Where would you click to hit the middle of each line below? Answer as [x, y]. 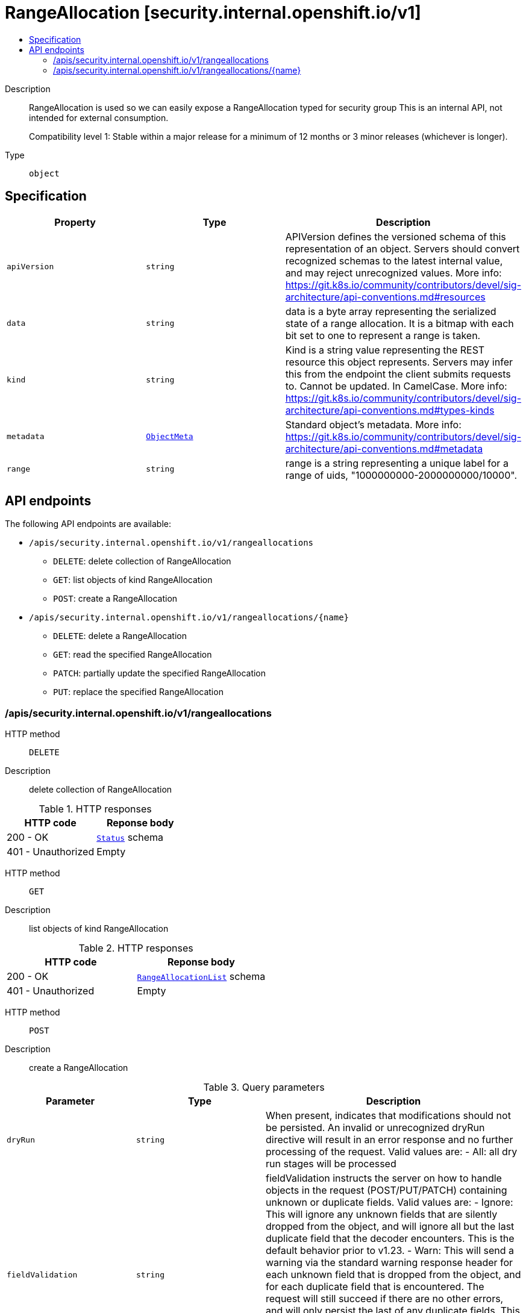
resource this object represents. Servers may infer [399, 362]
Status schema [130, 837]
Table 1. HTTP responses [95, 809]
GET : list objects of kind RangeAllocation [133, 580]
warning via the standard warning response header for [390, 1263]
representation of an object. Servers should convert [402, 248]
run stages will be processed [331, 1164]
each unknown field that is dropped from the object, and [393, 1275]
